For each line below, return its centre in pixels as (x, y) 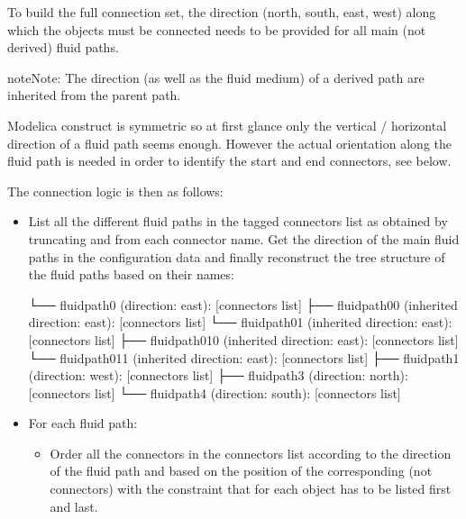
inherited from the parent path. (94, 95)
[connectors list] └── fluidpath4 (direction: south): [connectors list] (215, 392)
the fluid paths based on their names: (131, 274)
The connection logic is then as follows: (115, 191)
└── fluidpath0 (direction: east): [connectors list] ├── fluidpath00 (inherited (243, 304)
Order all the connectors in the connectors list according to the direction (251, 453)
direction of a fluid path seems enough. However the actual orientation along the (229, 143)
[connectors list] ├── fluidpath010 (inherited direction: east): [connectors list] (243, 339)
